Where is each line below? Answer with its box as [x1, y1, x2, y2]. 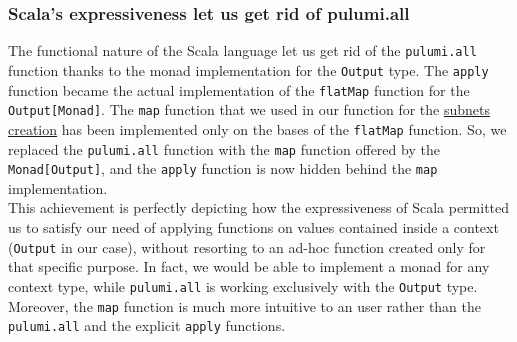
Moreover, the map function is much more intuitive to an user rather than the [8, 295, 481, 316]
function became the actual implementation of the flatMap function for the [8, 79, 470, 100]
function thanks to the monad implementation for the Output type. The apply [8, 59, 489, 80]
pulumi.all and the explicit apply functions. [8, 315, 286, 336]
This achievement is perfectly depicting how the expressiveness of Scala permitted [8, 197, 510, 218]
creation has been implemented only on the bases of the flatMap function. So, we [8, 118, 507, 139]
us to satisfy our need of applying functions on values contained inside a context [8, 217, 499, 237]
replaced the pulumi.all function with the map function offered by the [8, 138, 440, 159]
